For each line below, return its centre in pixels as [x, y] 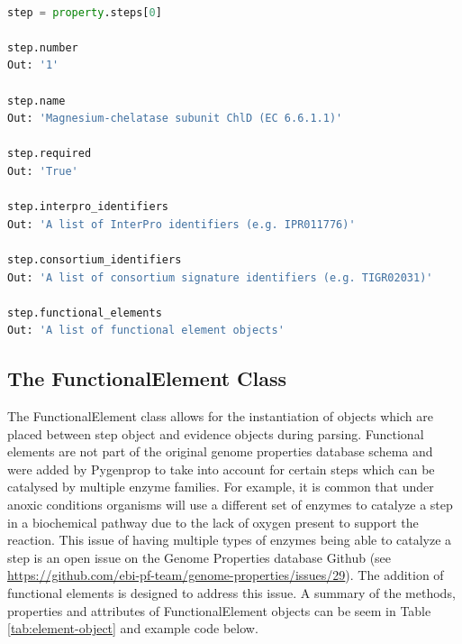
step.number [43, 47]
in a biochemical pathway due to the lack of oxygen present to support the [213, 522]
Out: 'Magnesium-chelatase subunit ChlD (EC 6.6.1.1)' [175, 119]
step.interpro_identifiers [88, 207]
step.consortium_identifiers [95, 259]
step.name [36, 101]
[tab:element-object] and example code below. [133, 628]
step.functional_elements [85, 313]
